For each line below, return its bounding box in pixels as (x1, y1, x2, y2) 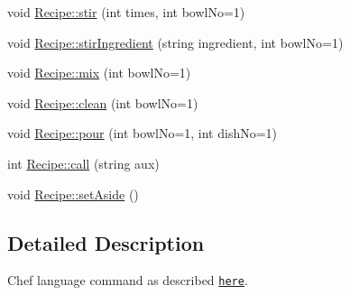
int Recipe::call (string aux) (7, 153, 160, 172)
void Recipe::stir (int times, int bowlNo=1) (7, 3, 245, 21)
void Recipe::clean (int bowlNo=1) (7, 93, 198, 112)
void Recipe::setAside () (7, 184, 139, 203)
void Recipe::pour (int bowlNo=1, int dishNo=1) (7, 124, 278, 143)
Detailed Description (7, 228, 205, 256)
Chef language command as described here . (7, 271, 248, 290)
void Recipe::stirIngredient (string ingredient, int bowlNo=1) (7, 32, 344, 51)
